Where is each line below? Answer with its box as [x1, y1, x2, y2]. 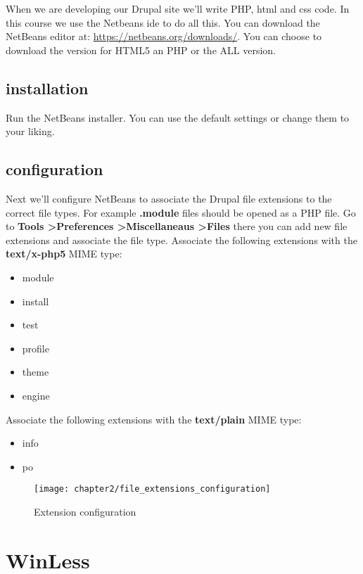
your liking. [6, 124, 55, 139]
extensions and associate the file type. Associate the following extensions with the [6, 232, 357, 247]
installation [6, 77, 89, 98]
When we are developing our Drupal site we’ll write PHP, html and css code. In [6, 1, 350, 15]
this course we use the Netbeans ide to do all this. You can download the [6, 15, 320, 30]
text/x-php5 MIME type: [6, 246, 122, 261]
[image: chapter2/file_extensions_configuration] [34, 484, 271, 495]
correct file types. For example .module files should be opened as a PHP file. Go [6, 205, 356, 219]
